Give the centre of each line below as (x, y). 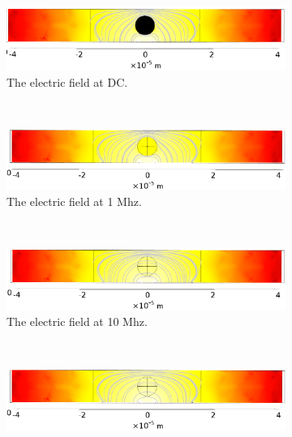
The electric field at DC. (67, 81)
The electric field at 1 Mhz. (74, 201)
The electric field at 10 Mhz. (77, 321)
